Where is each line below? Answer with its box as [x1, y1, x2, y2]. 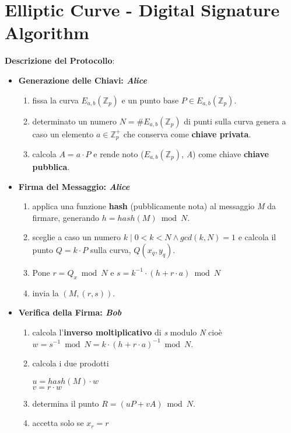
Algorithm [5, 20, 89, 44]
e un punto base [121, 93, 179, 106]
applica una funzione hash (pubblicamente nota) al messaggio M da [32, 200, 276, 212]
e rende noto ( [93, 147, 144, 160]
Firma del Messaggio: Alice [18, 180, 130, 192]
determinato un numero [32, 115, 117, 127]
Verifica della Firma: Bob [18, 306, 122, 318]
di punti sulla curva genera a [184, 115, 286, 127]
